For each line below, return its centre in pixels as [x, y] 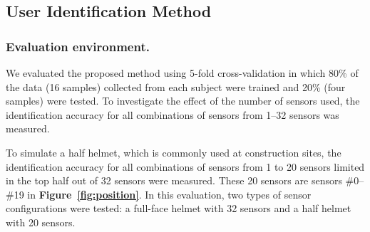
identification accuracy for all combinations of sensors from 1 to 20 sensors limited [185, 166]
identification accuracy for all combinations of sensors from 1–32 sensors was [173, 114]
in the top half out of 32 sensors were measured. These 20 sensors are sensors [174, 180]
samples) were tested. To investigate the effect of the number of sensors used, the [183, 101]
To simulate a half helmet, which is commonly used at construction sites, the [174, 152]
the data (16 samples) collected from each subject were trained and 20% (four [176, 86]
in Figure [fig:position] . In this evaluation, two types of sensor [169, 194]
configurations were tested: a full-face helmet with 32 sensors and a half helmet [179, 208]
